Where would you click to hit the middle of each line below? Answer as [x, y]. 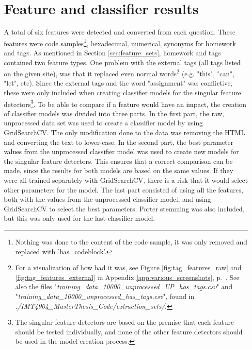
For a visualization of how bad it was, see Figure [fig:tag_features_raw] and [128, 268]
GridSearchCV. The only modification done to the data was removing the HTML [125, 132]
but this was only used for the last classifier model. [79, 218]
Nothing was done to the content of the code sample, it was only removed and [131, 241]
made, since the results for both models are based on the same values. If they [119, 170]
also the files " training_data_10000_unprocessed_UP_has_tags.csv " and [124, 287]
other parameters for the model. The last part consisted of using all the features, [124, 189]
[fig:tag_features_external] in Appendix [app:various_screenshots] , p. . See [127, 277]
